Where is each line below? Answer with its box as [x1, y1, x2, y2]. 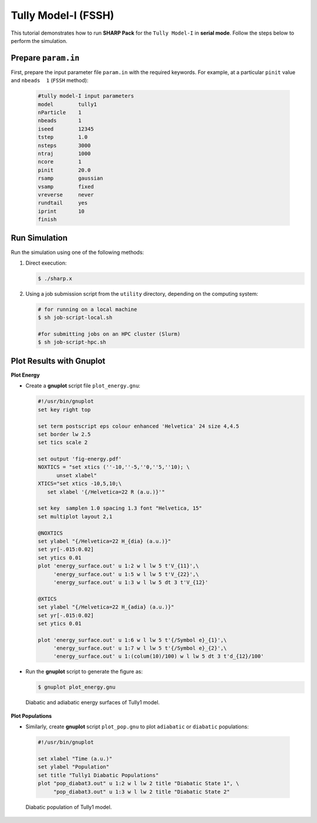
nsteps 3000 [38, 142, 91, 149]
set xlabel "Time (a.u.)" [38, 755, 113, 762]
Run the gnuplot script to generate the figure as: [25, 668, 143, 675]
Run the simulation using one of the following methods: [11, 249, 144, 256]
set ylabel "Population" [38, 764, 110, 770]
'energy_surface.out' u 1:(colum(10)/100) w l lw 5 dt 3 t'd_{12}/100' [53, 653, 264, 660]
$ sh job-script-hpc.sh [38, 339, 107, 346]
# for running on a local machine [38, 306, 137, 313]
